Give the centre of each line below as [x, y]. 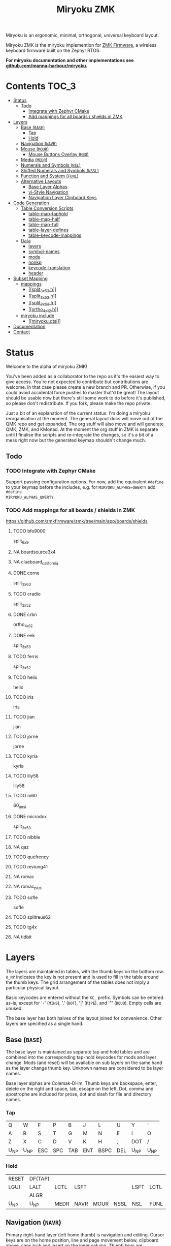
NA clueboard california [36, 563]
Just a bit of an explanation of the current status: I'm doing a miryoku [78, 413]
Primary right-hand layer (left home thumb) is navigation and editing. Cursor [85, 1235]
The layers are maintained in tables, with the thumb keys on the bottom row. [85, 972]
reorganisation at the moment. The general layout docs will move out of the [84, 419]
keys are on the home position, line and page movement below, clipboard [82, 1240]
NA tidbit [22, 937]
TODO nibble [27, 837]
